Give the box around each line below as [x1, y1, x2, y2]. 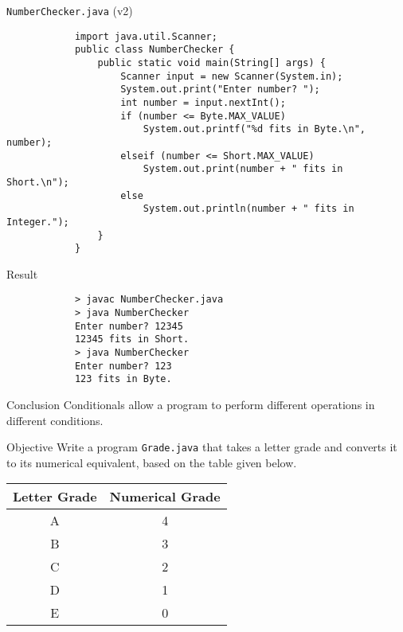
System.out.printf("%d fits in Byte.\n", [143, 123, 366, 135]
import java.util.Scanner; [74, 30, 217, 42]
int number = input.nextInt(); [120, 96, 286, 108]
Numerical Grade [109, 487, 221, 506]
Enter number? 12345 [74, 320, 183, 332]
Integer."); [6, 216, 69, 228]
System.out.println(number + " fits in [143, 203, 354, 215]
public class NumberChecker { [74, 44, 235, 56]
